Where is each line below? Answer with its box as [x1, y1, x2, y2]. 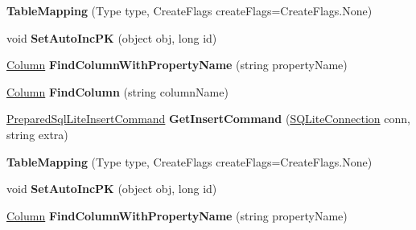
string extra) [6, 125, 68, 142]
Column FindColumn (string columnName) [6, 83, 229, 100]
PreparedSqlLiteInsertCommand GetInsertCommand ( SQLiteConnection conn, [6, 110, 410, 127]
